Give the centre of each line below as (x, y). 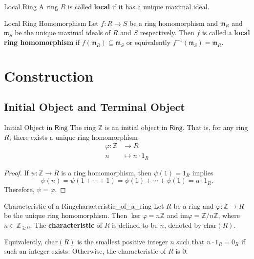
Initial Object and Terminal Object (95, 107)
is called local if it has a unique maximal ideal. (138, 6)
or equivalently (148, 42)
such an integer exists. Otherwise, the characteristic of (85, 251)
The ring (83, 127)
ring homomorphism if (42, 42)
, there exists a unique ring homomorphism (73, 137)
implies (203, 172)
